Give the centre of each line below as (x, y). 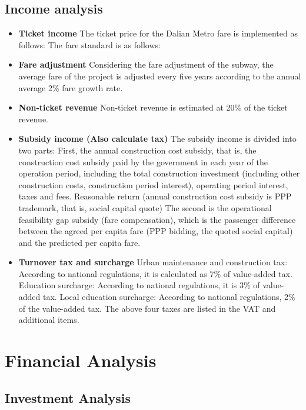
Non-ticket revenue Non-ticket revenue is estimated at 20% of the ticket (153, 107)
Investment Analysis (68, 397)
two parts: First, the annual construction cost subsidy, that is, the (137, 150)
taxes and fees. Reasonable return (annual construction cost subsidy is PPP (155, 196)
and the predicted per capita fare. (79, 242)
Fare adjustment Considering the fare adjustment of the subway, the (146, 64)
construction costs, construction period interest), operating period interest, (153, 184)
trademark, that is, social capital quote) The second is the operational (145, 207)
